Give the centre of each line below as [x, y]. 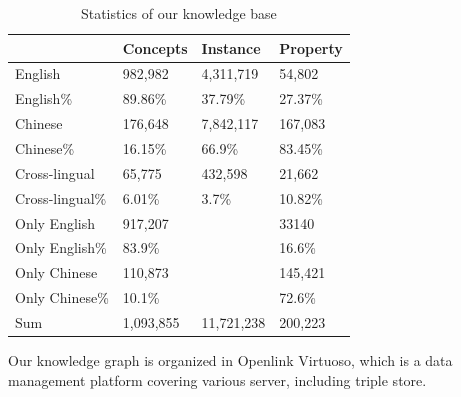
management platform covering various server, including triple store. [217, 379]
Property [311, 47]
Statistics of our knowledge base [178, 13]
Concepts [155, 47]
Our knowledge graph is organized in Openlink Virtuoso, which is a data [230, 359]
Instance [231, 47]
